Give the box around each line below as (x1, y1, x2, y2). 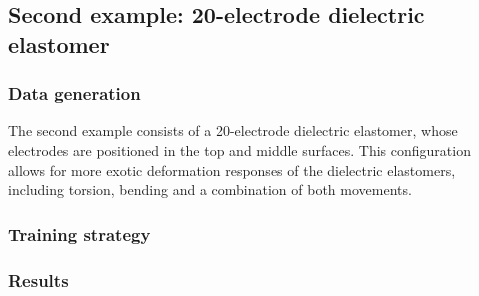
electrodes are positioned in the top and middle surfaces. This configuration (8, 139, 471, 160)
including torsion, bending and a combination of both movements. (8, 179, 412, 200)
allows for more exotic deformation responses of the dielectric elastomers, (8, 159, 456, 180)
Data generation (8, 81, 141, 106)
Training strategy (8, 221, 151, 246)
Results (8, 267, 69, 292)
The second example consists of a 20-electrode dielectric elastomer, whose (8, 120, 458, 141)
